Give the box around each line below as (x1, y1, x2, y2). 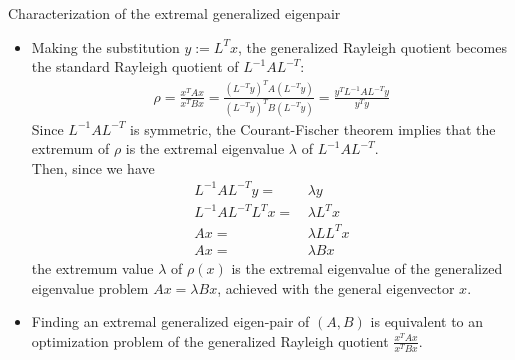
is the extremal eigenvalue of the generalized (231, 257, 503, 278)
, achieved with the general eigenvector (217, 277, 455, 298)
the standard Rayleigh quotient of (31, 56, 239, 77)
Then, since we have (31, 157, 155, 178)
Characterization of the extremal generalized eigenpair (8, 3, 341, 23)
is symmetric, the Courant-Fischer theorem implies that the (130, 118, 496, 139)
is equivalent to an (370, 311, 484, 332)
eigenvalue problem (31, 277, 149, 298)
